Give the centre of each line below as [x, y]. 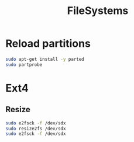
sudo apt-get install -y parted [45, 59]
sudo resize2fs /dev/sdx [36, 129]
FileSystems [98, 11]
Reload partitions [48, 44]
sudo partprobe [24, 65]
